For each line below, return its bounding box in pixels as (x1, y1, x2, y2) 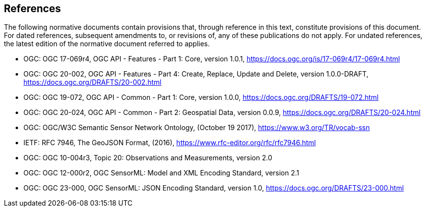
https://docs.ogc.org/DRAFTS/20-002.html (23, 78, 162, 87)
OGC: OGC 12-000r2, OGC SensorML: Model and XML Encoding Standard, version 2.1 (23, 169, 300, 177)
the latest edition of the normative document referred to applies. (4, 39, 210, 48)
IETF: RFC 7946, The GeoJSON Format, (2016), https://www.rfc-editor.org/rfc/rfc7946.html (23, 138, 316, 147)
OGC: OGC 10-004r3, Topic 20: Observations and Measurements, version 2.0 (23, 153, 272, 162)
